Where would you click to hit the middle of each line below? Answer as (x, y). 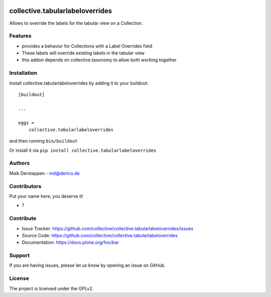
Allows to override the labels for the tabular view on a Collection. (76, 23)
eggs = (26, 123)
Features (20, 36)
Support (20, 255)
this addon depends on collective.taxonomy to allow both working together (99, 60)
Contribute (23, 219)
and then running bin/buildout (43, 141)
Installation (23, 73)
